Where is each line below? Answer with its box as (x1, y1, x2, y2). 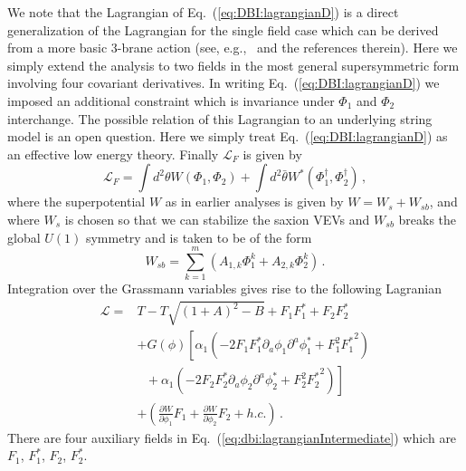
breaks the (398, 209, 457, 228)
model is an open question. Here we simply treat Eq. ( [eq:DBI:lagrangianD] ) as (7, 127, 448, 146)
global (7, 227, 41, 246)
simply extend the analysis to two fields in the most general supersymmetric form (7, 55, 460, 74)
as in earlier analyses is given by (165, 192, 344, 211)
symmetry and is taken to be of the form (85, 227, 312, 246)
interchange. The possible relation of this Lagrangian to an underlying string (7, 109, 433, 128)
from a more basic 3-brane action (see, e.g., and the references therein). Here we (7, 38, 458, 57)
